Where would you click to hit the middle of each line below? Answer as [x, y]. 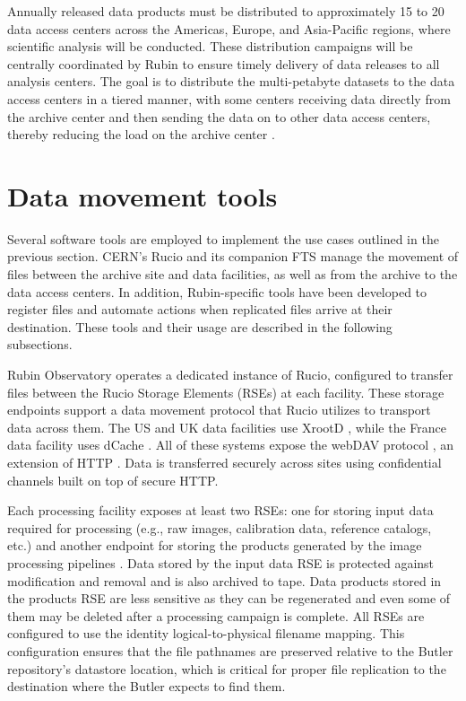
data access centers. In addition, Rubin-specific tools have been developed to [217, 291]
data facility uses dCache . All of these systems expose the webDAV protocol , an [231, 445]
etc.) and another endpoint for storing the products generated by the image [215, 545]
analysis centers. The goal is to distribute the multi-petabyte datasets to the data [231, 81]
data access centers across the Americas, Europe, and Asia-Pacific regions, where [229, 28]
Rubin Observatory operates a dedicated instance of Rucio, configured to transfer [230, 375]
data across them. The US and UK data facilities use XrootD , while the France [227, 427]
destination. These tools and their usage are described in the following [200, 326]
